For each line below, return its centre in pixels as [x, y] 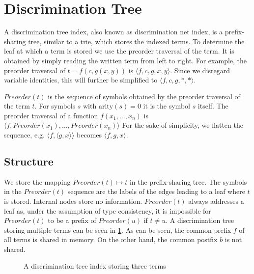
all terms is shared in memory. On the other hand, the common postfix [111, 239]
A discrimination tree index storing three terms [95, 265]
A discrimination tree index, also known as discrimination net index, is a [113, 32]
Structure [29, 161]
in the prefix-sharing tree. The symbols [188, 181]
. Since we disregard [200, 70]
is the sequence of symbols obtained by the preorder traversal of [144, 96]
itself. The [213, 106]
